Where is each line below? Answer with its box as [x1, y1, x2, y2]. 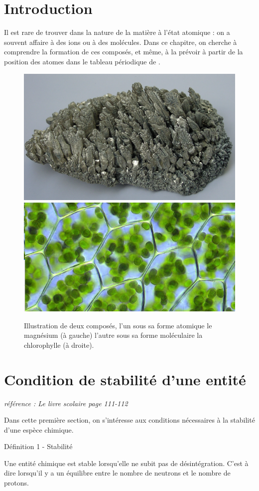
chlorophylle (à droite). [24, 339, 94, 350]
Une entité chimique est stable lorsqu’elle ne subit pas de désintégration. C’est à [4, 458, 249, 468]
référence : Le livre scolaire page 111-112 [4, 398, 128, 408]
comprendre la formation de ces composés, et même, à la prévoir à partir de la [4, 46, 243, 57]
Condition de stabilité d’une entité [4, 369, 246, 389]
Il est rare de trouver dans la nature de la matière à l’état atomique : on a [4, 27, 230, 37]
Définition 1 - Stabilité [4, 441, 73, 452]
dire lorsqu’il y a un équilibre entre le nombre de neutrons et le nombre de [4, 468, 231, 478]
